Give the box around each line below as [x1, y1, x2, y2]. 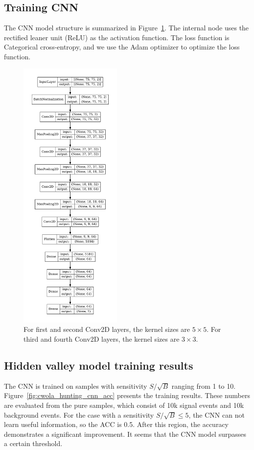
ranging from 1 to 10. [171, 380, 236, 391]
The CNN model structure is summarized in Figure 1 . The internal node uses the [4, 23, 249, 33]
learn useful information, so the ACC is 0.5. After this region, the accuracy [4, 419, 229, 429]
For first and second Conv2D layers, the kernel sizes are [23, 324, 190, 334]
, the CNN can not [188, 409, 245, 420]
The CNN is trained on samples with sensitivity [4, 380, 147, 391]
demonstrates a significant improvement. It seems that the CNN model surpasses [4, 428, 247, 439]
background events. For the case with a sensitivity [4, 409, 154, 420]
